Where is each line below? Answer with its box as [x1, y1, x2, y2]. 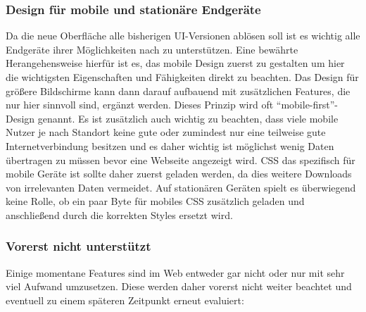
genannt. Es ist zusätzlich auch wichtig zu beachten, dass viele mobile [37, 111, 339, 125]
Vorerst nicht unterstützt [6, 237, 151, 255]
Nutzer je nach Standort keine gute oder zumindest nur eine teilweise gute [6, 125, 326, 139]
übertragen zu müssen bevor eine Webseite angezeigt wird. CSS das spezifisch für [6, 152, 355, 167]
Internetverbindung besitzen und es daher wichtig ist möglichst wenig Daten [6, 138, 334, 153]
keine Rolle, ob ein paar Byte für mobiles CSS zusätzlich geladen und [6, 194, 305, 208]
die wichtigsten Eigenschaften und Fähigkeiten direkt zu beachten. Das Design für [6, 70, 359, 84]
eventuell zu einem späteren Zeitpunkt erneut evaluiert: [6, 292, 244, 307]
